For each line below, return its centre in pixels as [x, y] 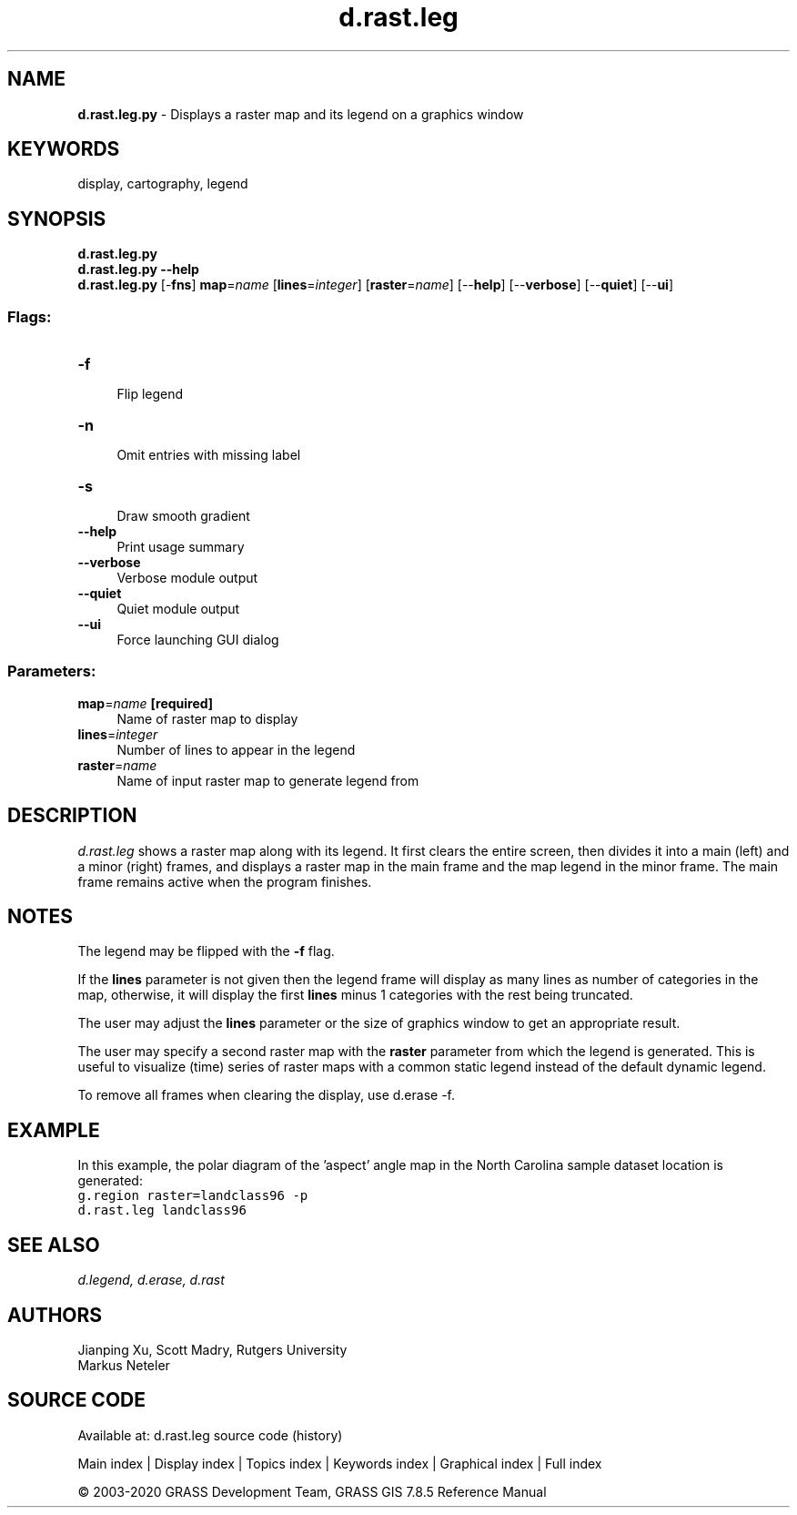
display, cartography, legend [163, 184]
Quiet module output [178, 609]
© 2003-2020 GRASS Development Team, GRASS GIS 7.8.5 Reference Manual [312, 1491]
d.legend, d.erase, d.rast [151, 1280]
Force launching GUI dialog [198, 640]
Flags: [30, 316]
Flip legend [150, 394]
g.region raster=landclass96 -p [193, 1196]
